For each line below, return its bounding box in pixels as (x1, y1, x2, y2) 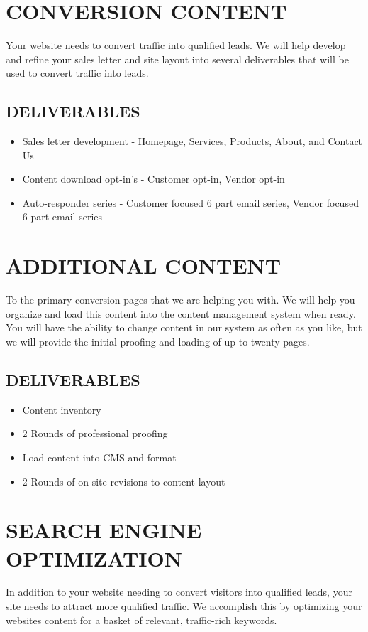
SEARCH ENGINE (6, 515, 202, 545)
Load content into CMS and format (22, 449, 177, 464)
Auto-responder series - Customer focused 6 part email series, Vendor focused (22, 195, 359, 210)
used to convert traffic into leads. (6, 65, 149, 80)
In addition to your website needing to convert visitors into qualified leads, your (6, 584, 352, 599)
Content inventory (22, 402, 101, 417)
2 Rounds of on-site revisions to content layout (22, 473, 225, 488)
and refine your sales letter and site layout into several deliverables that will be (6, 51, 349, 66)
